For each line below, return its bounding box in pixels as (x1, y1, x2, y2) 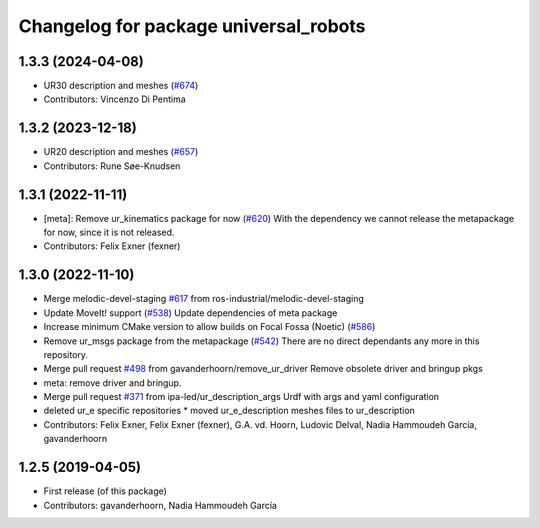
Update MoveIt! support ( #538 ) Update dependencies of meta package (43, 306, 338, 319)
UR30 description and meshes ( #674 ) (43, 80, 199, 92)
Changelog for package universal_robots (18, 15, 366, 37)
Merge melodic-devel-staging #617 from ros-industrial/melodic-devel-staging (43, 293, 365, 305)
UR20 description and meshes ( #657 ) (43, 146, 199, 158)
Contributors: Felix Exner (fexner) (43, 240, 181, 252)
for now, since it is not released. (43, 226, 175, 239)
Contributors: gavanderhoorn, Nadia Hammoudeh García (43, 499, 277, 511)
